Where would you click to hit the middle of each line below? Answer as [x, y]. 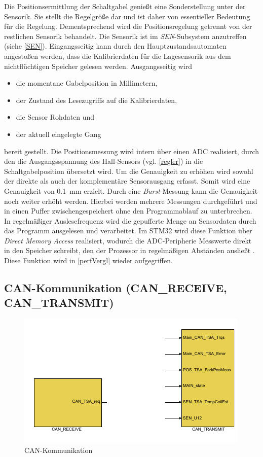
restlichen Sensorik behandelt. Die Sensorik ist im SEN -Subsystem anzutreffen [125, 36]
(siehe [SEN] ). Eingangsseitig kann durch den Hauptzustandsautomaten [115, 46]
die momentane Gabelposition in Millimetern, [87, 83]
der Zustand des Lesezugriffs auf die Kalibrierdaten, [97, 100]
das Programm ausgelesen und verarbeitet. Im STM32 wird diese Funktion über [128, 231]
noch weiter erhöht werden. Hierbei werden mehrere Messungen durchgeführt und [131, 201]
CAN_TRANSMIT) [59, 303]
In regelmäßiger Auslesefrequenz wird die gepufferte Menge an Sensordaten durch [130, 220]
